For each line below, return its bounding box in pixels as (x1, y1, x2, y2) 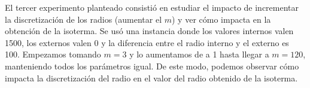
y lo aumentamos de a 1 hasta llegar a (129, 48, 269, 60)
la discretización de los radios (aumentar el (5, 13, 162, 25)
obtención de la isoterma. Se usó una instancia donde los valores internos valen (5, 25, 294, 37)
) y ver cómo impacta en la (172, 13, 271, 25)
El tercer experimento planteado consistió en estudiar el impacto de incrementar (5, 1, 299, 13)
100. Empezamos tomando (5, 48, 101, 60)
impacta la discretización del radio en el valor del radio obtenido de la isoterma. (5, 71, 298, 84)
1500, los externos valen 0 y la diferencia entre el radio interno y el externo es (5, 36, 289, 48)
